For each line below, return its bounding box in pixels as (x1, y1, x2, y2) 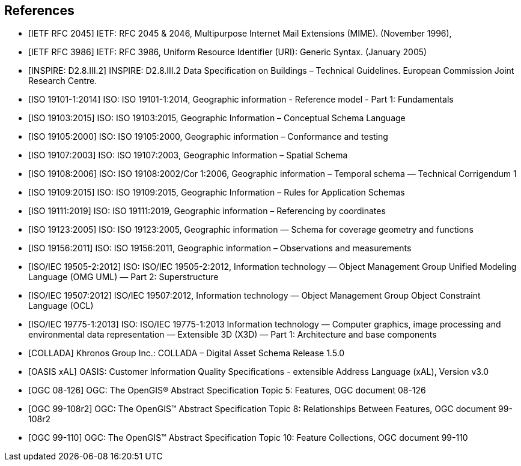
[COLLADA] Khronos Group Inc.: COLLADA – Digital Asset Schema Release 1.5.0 (28, 348, 345, 359)
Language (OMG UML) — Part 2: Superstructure (28, 272, 219, 282)
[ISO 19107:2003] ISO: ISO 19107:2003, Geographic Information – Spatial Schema (28, 150, 348, 161)
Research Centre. (28, 76, 97, 86)
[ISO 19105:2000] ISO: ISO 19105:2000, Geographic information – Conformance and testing (28, 131, 388, 142)
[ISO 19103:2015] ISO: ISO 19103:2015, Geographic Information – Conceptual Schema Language (28, 113, 406, 124)
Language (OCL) (28, 300, 94, 311)
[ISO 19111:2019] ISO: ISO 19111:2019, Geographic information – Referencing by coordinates (28, 206, 386, 217)
